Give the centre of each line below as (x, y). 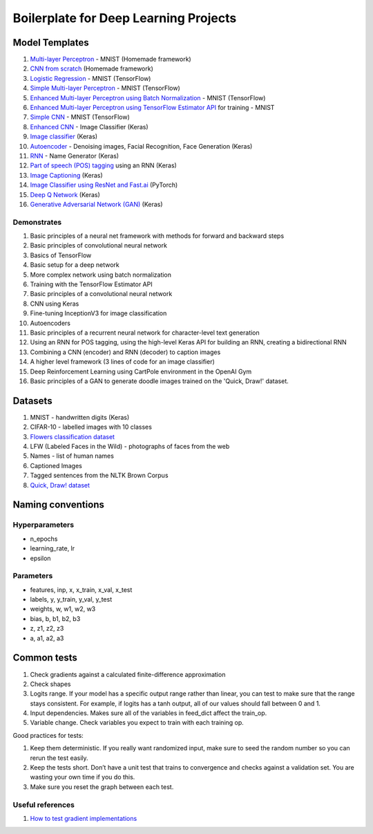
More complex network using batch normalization (101, 275)
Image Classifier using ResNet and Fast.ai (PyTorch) (104, 185)
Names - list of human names (72, 456)
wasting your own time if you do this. (83, 777)
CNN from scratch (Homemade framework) (92, 68)
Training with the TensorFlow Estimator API (91, 284)
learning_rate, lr (52, 548)
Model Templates (51, 43)
